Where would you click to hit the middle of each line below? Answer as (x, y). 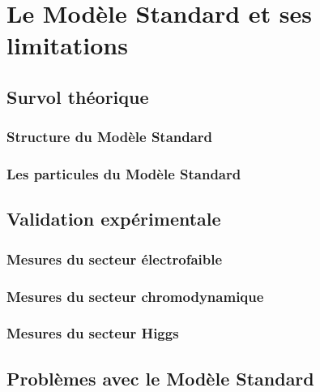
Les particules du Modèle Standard (124, 174)
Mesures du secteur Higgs (93, 333)
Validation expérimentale (114, 219)
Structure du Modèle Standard (110, 137)
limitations (67, 45)
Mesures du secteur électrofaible (115, 258)
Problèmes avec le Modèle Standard (160, 378)
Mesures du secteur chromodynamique (135, 296)
